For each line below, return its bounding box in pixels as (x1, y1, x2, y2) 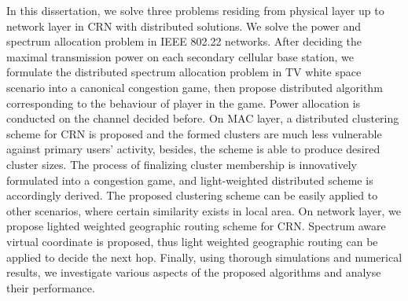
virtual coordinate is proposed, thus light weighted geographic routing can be (6, 233, 378, 249)
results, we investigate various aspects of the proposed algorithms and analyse (6, 264, 381, 281)
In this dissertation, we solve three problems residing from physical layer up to (6, 2, 384, 18)
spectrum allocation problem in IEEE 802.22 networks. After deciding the (6, 33, 362, 50)
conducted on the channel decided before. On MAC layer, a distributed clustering (6, 110, 399, 127)
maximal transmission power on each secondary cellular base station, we (6, 48, 354, 64)
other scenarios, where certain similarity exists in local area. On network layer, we (6, 202, 401, 218)
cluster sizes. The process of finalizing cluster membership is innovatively (6, 156, 358, 172)
